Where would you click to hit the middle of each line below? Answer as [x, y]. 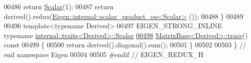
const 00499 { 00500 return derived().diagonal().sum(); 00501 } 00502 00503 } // [125, 45]
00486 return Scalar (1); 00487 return [59, 6]
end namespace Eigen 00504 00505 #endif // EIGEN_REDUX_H [104, 54]
